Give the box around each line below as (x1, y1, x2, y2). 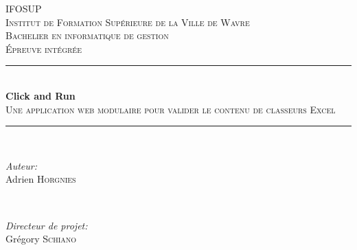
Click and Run (5, 88, 76, 102)
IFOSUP (5, 1, 42, 15)
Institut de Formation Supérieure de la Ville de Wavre (5, 14, 250, 29)
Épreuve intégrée (5, 41, 82, 56)
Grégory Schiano (5, 231, 77, 246)
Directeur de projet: (5, 218, 88, 232)
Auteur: (5, 158, 38, 172)
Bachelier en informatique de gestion (5, 28, 169, 43)
